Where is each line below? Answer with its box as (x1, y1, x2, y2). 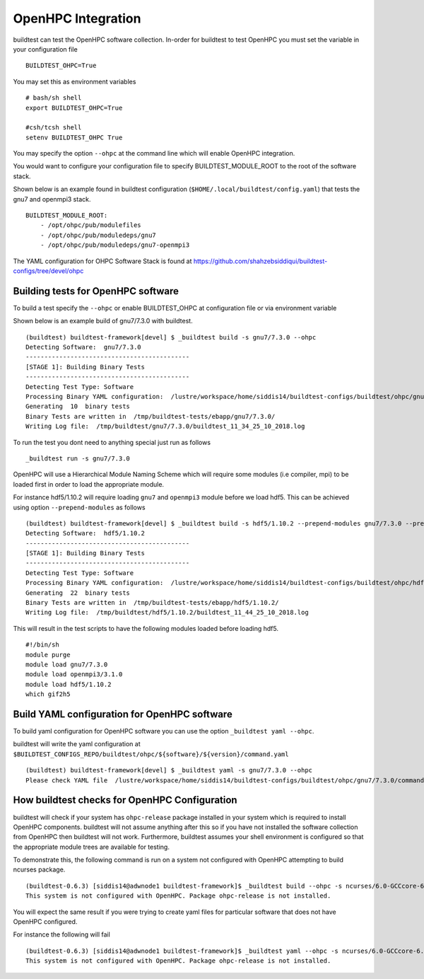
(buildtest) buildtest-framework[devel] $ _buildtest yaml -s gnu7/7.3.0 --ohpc (25, 766, 313, 775)
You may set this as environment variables (13, 77, 136, 86)
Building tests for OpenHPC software (13, 285, 179, 297)
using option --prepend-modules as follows (13, 503, 146, 511)
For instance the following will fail (13, 930, 111, 939)
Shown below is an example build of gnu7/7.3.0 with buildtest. (13, 317, 194, 325)
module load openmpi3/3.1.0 (25, 671, 123, 678)
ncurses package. (13, 865, 66, 874)
